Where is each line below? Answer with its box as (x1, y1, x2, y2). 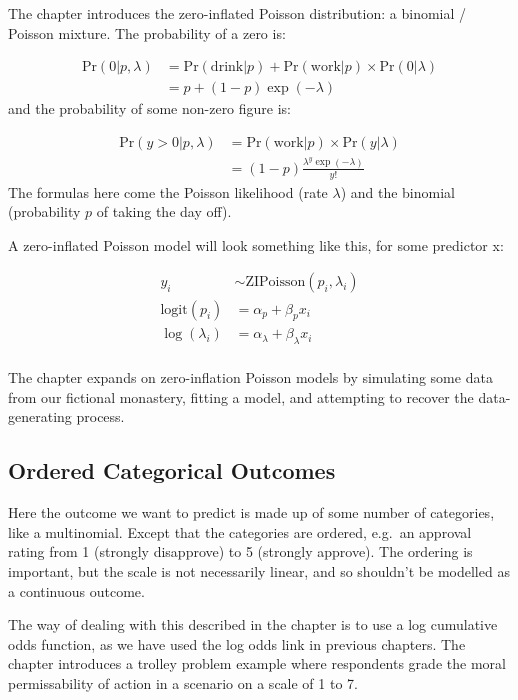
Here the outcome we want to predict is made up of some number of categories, (8, 502, 495, 523)
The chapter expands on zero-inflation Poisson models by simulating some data (8, 367, 493, 388)
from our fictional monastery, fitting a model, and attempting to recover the (8, 386, 474, 407)
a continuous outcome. (8, 580, 145, 601)
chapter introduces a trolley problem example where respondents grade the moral (8, 653, 506, 674)
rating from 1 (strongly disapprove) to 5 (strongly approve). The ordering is (8, 541, 473, 562)
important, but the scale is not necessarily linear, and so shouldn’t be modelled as (8, 560, 510, 581)
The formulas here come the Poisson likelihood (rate (8, 181, 328, 202)
